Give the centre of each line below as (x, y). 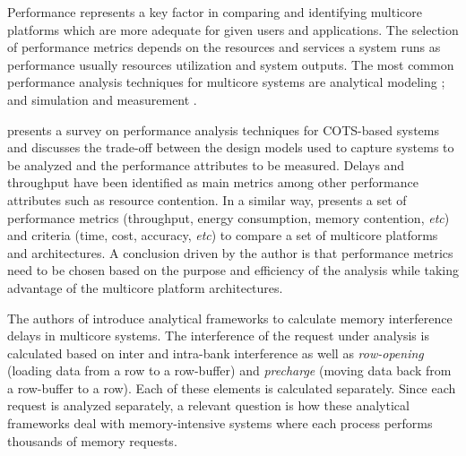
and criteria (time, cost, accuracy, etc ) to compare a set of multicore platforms (223, 235)
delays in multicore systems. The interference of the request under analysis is (218, 336)
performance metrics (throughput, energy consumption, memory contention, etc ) (229, 217)
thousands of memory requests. (92, 440)
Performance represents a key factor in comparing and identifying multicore (215, 12)
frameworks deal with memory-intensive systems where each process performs (220, 423)
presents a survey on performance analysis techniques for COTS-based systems (223, 129)
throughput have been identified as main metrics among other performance (213, 182)
